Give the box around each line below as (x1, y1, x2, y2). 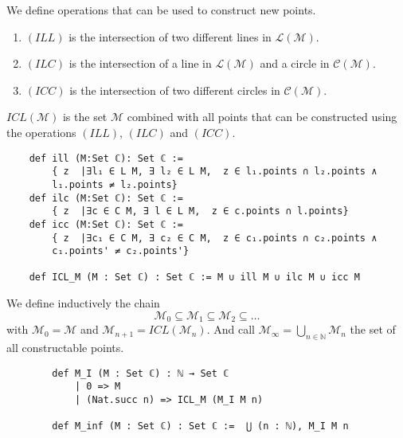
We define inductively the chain (6, 295, 160, 311)
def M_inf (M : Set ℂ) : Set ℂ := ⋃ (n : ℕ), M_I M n (52, 420, 349, 432)
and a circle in (260, 55, 330, 72)
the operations (6, 123, 76, 140)
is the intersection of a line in (68, 55, 212, 72)
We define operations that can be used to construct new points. (6, 2, 316, 18)
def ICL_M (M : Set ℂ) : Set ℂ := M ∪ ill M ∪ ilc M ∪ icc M (29, 272, 360, 284)
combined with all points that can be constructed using (127, 108, 397, 125)
